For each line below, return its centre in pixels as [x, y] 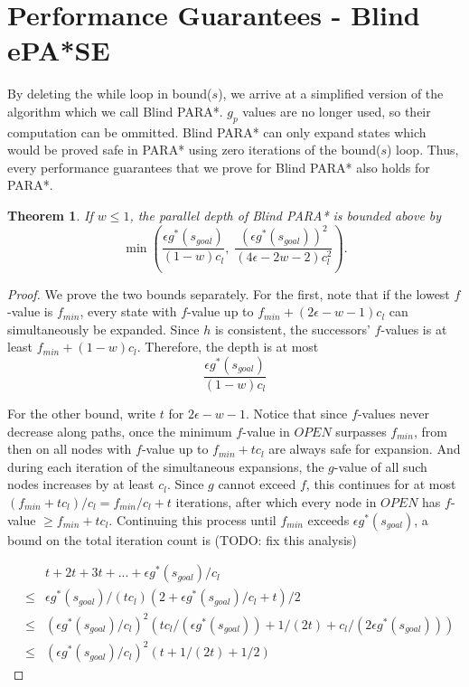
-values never [393, 414]
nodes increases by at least [81, 484]
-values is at [414, 329]
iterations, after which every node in [276, 501]
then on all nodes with [70, 449]
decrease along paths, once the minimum [120, 431]
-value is [30, 311]
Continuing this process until [196, 519]
